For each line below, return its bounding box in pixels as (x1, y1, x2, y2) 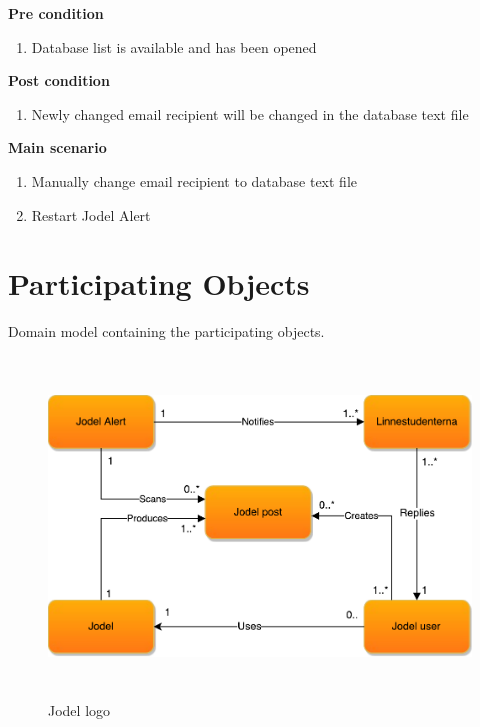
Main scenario (8, 137, 107, 158)
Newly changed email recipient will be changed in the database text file (31, 103, 469, 124)
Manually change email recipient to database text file (31, 170, 358, 191)
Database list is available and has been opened (31, 36, 317, 57)
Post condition (8, 70, 110, 91)
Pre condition (8, 3, 104, 23)
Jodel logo (48, 699, 111, 720)
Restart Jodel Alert (31, 204, 151, 225)
